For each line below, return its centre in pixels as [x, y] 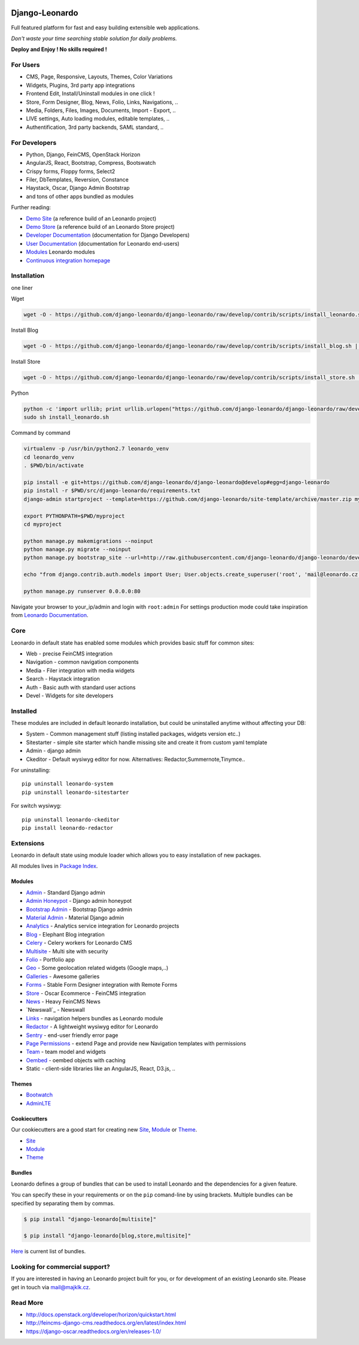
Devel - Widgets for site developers [70, 696]
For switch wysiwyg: [36, 806]
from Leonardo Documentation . [50, 615]
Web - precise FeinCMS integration [69, 654]
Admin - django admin [53, 751]
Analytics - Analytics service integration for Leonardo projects [103, 926]
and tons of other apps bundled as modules [80, 196]
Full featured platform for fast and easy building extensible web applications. [105, 28]
